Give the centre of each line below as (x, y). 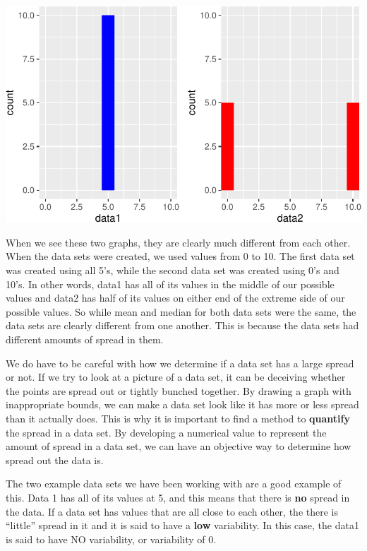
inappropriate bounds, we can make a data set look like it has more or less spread (182, 404)
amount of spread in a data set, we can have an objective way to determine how (179, 446)
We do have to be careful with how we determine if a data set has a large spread (180, 363)
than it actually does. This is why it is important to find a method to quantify (178, 418)
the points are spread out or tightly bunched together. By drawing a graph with (179, 390)
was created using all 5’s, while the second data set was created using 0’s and (173, 270)
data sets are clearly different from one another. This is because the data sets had (182, 325)
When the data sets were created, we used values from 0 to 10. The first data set (180, 256)
